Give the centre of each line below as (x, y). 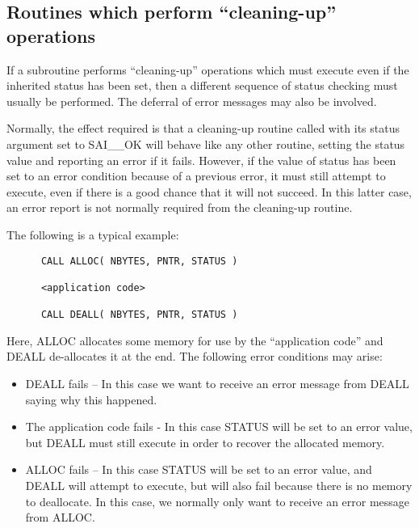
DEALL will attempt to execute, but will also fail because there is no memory (219, 485)
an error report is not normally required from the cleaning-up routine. (180, 207)
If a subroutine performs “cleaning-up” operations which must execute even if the (208, 69)
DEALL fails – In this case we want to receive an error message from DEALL (217, 383)
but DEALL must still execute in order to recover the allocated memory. (205, 442)
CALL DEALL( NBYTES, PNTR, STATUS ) (139, 315)
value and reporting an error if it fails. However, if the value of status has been (201, 160)
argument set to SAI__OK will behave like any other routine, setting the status (206, 144)
